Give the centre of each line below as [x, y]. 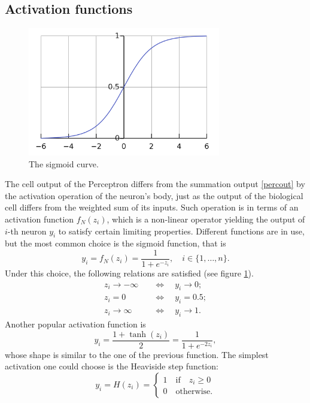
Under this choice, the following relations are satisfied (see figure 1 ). [129, 273]
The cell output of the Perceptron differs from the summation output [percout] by [155, 184]
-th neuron [27, 231]
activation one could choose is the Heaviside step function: [112, 366]
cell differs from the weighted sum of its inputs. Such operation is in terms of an [152, 207]
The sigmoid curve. [64, 163]
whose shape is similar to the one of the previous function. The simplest [137, 354]
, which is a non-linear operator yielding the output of [206, 219]
